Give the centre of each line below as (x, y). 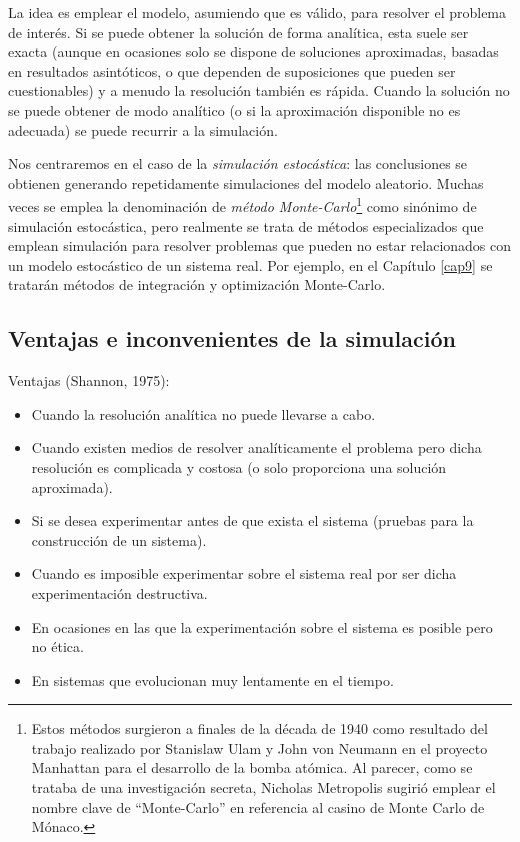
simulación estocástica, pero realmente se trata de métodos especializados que (246, 225)
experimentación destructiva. (119, 592)
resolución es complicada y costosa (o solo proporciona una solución (239, 466)
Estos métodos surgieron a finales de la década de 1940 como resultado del (259, 728)
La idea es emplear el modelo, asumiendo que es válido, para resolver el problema (257, 12)
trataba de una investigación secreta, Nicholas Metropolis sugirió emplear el (263, 787)
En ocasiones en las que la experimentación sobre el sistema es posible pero (262, 626)
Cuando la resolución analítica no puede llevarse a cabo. (203, 413)
